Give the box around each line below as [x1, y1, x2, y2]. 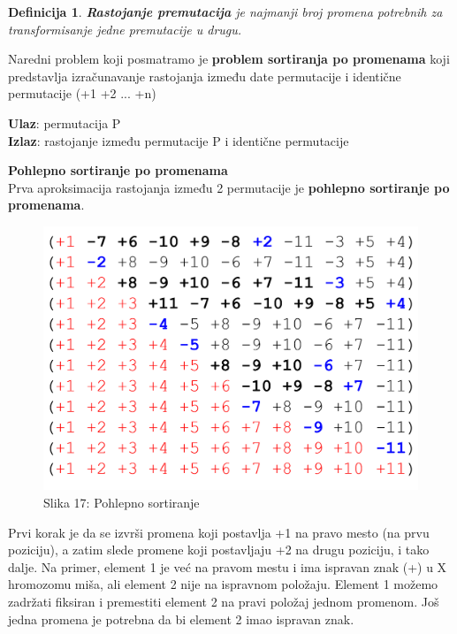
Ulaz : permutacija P [8, 113, 121, 132]
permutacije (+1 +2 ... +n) [8, 84, 156, 103]
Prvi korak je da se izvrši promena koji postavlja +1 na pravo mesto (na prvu [8, 523, 430, 541]
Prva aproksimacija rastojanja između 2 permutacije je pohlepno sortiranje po [8, 178, 450, 196]
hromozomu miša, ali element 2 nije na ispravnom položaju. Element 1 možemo [8, 575, 438, 593]
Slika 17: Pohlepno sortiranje [43, 493, 200, 512]
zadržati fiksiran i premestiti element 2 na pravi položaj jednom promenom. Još [8, 592, 439, 611]
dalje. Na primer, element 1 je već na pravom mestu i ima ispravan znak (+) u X [8, 557, 447, 576]
